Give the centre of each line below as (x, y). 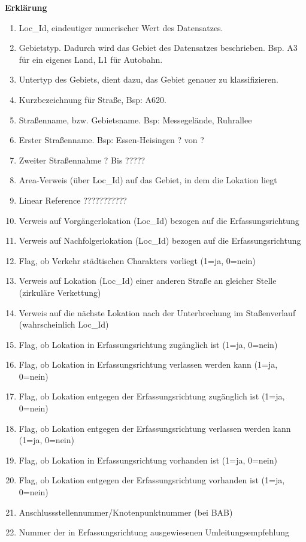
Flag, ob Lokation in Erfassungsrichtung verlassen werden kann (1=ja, (148, 364)
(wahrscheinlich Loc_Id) (64, 324)
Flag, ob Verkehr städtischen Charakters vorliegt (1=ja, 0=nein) (137, 260)
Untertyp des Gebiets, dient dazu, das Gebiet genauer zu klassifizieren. (149, 79)
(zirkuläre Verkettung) (60, 292)
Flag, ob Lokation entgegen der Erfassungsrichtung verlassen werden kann (155, 428)
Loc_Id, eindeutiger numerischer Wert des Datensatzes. (121, 27)
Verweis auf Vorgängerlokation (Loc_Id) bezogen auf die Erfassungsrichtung (159, 220)
